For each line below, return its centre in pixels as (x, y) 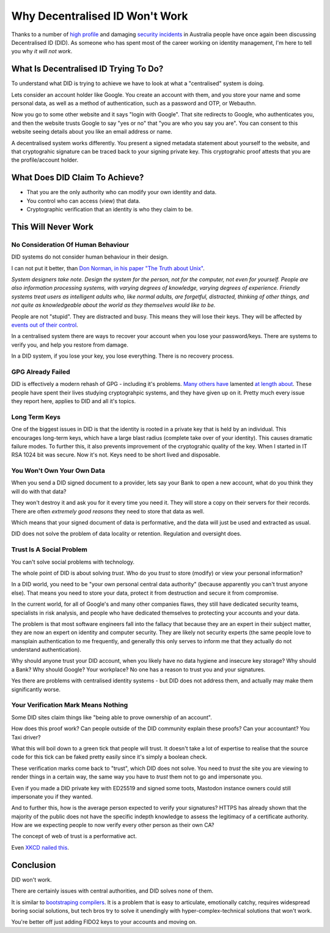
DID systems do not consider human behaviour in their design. (90, 257)
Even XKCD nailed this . (40, 847)
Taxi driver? (26, 737)
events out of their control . (45, 325)
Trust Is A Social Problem (50, 550)
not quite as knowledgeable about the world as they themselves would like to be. (113, 305)
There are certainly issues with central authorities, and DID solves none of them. (112, 891)
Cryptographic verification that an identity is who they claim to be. (110, 210)
